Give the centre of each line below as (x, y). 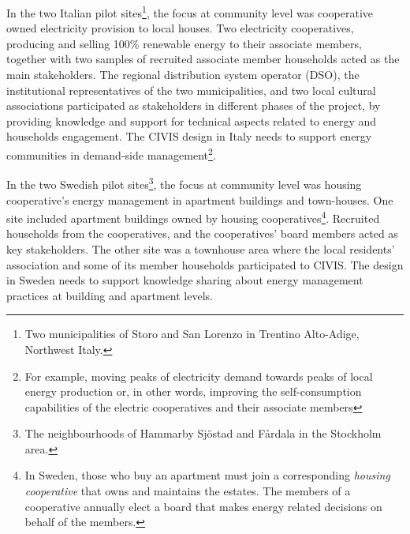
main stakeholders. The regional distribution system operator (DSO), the (183, 75)
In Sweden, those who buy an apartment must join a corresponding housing (207, 475)
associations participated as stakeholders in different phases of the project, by (194, 105)
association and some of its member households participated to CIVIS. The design (205, 264)
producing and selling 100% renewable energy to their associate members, (184, 43)
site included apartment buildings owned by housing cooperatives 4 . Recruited (193, 217)
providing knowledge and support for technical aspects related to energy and (192, 120)
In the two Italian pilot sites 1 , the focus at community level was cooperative (190, 11)
